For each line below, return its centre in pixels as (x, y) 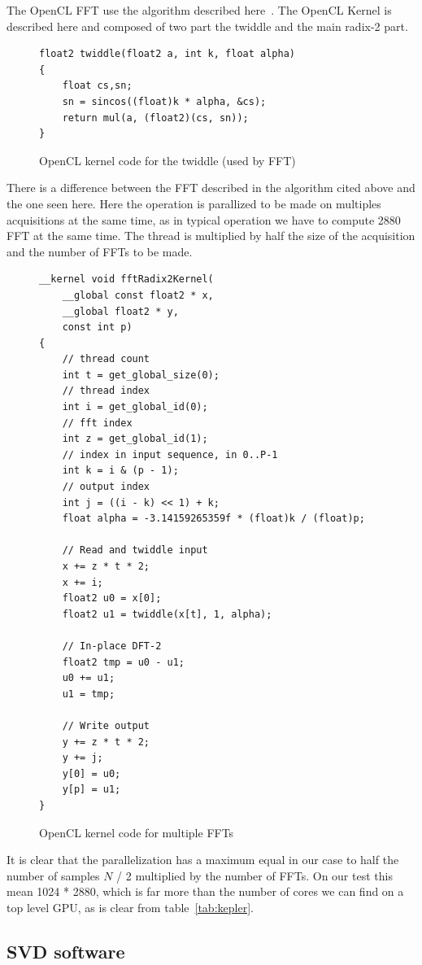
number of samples (53, 875)
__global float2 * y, (120, 311)
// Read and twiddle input (135, 550)
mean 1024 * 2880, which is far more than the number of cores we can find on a (205, 891)
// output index (106, 487)
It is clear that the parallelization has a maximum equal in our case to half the (203, 860)
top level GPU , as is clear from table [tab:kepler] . (130, 907)
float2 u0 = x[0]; (112, 598)
